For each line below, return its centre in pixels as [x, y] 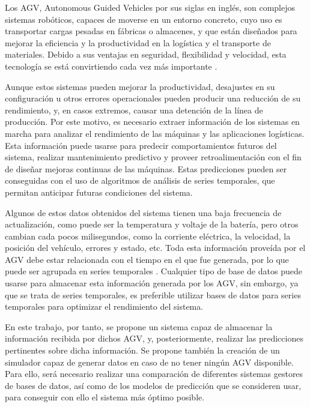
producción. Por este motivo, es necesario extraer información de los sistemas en [152, 122]
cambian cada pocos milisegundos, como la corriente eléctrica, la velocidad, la [148, 236]
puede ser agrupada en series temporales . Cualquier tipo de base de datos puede [153, 271]
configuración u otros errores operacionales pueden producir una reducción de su [153, 98]
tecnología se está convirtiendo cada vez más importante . [111, 66]
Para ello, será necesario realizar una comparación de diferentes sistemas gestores [154, 374]
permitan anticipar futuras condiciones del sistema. [99, 192]
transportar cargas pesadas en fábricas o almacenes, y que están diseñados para [151, 31]
